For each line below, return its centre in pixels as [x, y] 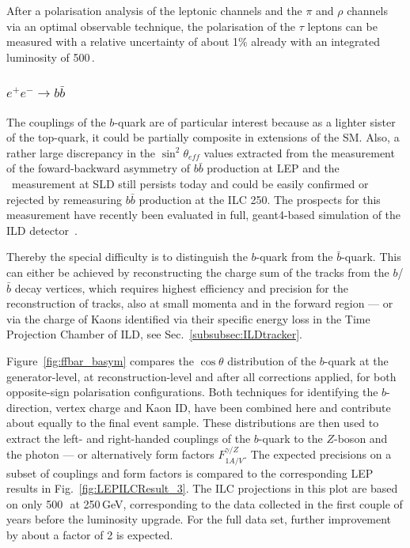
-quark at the [356, 360]
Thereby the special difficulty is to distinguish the [127, 257]
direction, [29, 407]
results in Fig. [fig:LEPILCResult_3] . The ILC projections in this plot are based [202, 488]
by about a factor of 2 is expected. [90, 535]
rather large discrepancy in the [81, 152]
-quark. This [371, 257]
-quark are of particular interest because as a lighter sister [255, 121]
